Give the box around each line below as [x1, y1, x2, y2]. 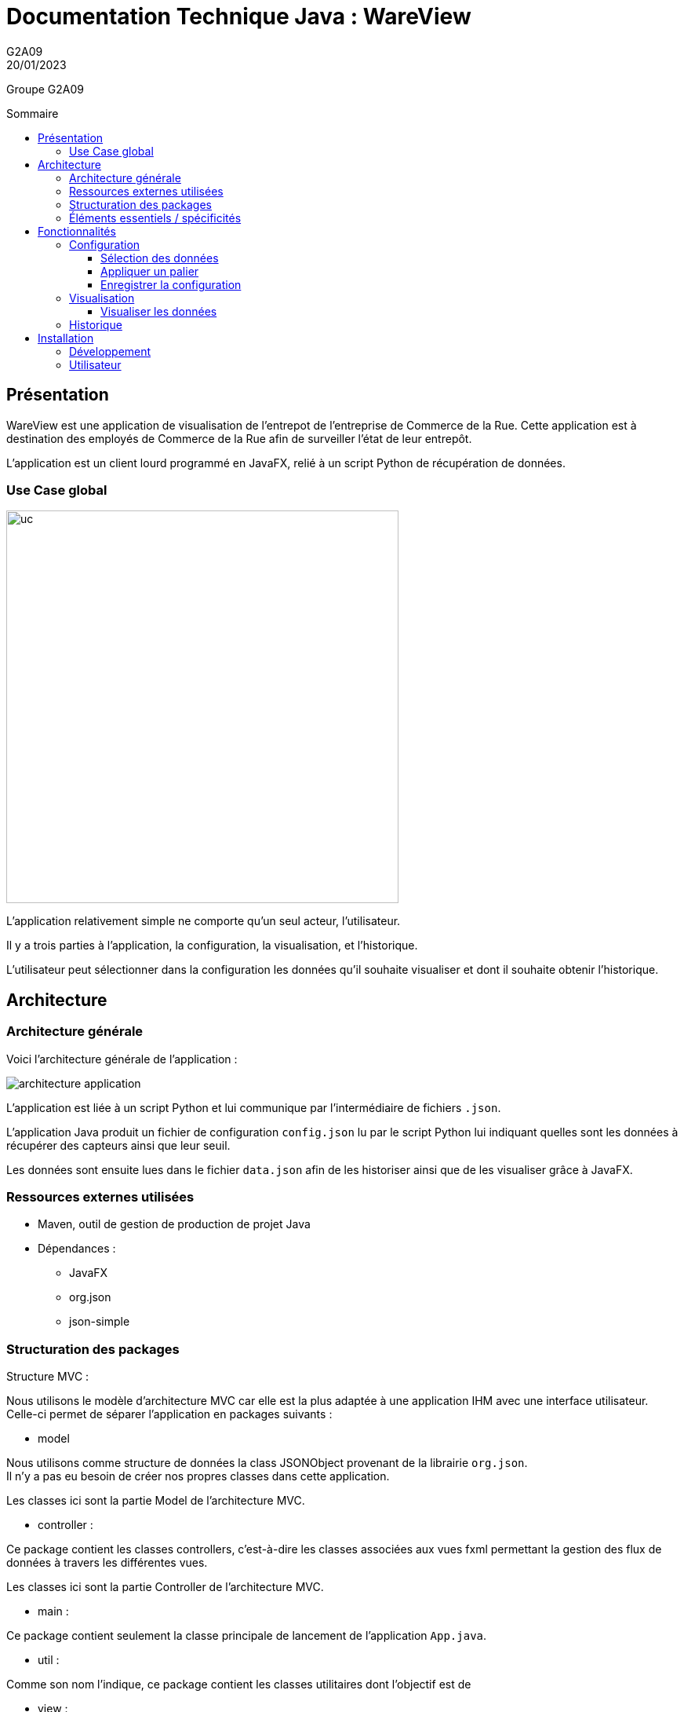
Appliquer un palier [100, 264, 199, 278]
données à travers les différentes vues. [6, 1556, 208, 1570]
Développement [69, 344, 151, 358]
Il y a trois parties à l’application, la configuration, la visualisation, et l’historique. [6, 938, 418, 953]
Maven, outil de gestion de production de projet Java [38, 1217, 311, 1231]
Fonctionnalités [38, 224, 116, 238]
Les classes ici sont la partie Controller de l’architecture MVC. [6, 1580, 324, 1594]
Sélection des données [100, 251, 219, 265]
